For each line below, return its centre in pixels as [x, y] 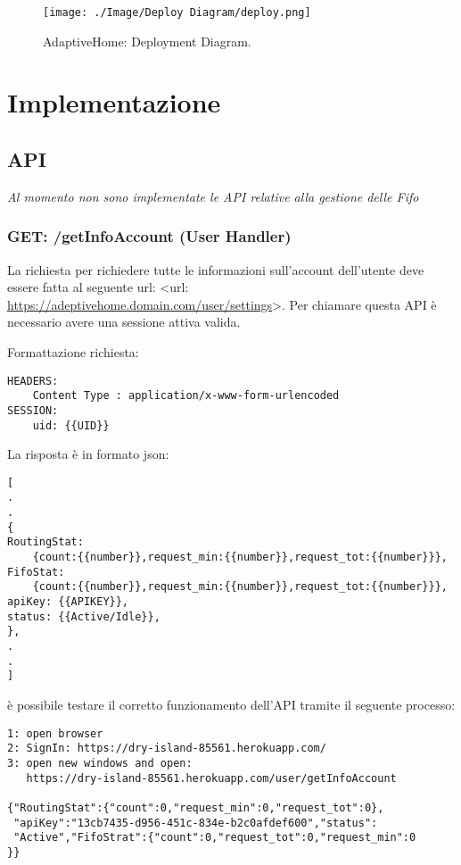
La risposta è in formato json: [88, 454]
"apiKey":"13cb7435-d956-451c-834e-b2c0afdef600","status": [196, 823]
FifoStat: [36, 572]
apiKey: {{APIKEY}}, [68, 602]
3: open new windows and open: [100, 763]
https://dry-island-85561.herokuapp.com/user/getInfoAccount [211, 778]
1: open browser [55, 733]
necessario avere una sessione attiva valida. [124, 322]
